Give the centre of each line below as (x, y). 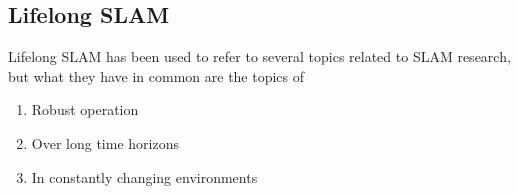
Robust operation (85, 109)
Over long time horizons (105, 142)
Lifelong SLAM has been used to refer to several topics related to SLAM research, (259, 56)
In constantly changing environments (144, 176)
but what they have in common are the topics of (156, 75)
